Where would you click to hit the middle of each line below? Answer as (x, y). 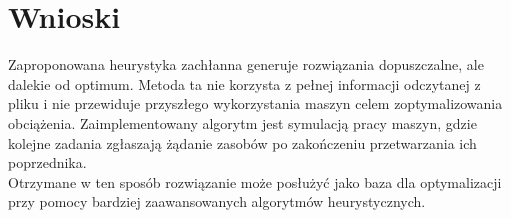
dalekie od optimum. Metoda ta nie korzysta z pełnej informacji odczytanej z (244, 83)
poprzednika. (47, 162)
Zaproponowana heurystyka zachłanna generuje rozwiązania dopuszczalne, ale (246, 64)
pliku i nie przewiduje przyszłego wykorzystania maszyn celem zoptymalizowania (255, 103)
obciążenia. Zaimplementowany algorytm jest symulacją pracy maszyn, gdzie (242, 122)
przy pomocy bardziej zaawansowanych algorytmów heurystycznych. (217, 201)
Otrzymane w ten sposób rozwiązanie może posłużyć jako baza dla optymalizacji (255, 181)
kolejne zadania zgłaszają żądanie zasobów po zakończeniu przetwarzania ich (242, 142)
